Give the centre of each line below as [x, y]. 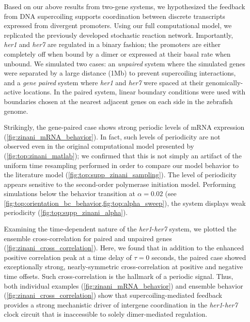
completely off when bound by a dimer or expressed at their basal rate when [117, 54]
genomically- [224, 82]
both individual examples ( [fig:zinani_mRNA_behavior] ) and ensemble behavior [124, 285]
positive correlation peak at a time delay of [68, 257]
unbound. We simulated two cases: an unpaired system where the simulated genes [125, 63]
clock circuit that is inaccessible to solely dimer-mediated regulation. [106, 314]
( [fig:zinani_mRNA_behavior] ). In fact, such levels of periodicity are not [112, 136]
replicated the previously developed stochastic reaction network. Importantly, [118, 35]
